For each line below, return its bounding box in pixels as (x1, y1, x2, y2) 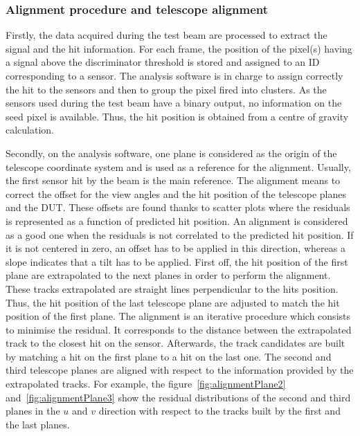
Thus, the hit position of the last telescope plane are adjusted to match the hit (6, 295, 340, 309)
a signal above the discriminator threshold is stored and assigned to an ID (6, 55, 320, 69)
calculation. (6, 122, 55, 137)
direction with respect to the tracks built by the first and (98, 403, 341, 418)
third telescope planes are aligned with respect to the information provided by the (6, 363, 354, 377)
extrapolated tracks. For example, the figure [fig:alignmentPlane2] (6, 376, 286, 391)
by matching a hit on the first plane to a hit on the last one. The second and (6, 349, 332, 363)
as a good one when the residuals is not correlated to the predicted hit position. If (6, 227, 354, 242)
